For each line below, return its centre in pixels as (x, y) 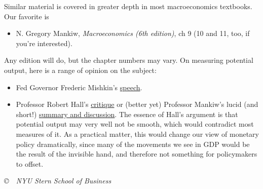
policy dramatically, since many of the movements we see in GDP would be (133, 144)
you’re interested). (44, 43)
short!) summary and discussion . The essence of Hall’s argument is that (127, 114)
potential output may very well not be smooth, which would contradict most (135, 124)
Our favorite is (27, 16)
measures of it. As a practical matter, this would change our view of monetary (137, 134)
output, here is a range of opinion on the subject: (80, 70)
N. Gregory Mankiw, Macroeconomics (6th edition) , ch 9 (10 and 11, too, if (133, 33)
